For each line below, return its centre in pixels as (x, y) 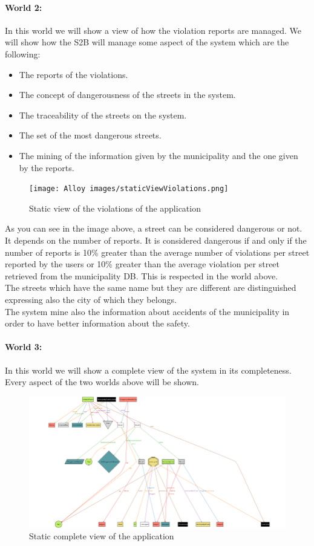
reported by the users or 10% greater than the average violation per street (142, 264)
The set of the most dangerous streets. (90, 135)
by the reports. (47, 167)
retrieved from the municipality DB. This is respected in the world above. (142, 275)
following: (23, 54)
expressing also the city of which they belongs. (91, 299)
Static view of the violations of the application (115, 208)
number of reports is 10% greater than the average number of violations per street (157, 252)
